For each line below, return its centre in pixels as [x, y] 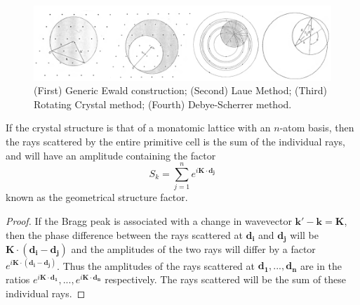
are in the [321, 265]
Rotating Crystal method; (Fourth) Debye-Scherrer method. [163, 104]
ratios [18, 279]
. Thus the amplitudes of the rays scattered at [156, 265]
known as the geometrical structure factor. [97, 197]
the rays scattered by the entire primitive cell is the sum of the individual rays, [175, 141]
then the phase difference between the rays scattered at [124, 234]
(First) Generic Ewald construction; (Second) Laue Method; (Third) [180, 90]
